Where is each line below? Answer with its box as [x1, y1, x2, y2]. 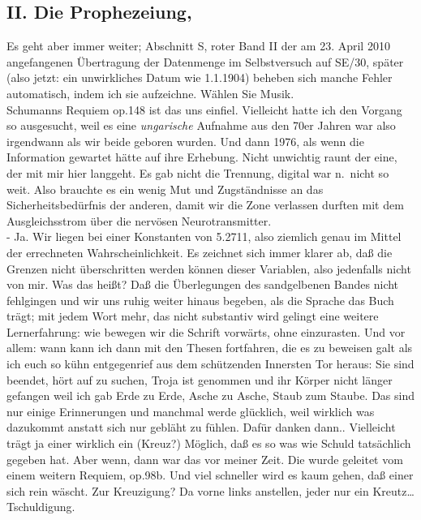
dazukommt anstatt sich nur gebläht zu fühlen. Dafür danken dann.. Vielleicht [6, 419, 396, 436]
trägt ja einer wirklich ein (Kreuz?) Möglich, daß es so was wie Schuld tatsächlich [6, 435, 411, 452]
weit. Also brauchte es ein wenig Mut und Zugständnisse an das [6, 180, 324, 197]
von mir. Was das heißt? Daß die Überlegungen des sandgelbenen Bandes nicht [6, 276, 399, 293]
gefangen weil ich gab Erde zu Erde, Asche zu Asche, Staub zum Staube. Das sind [6, 387, 415, 404]
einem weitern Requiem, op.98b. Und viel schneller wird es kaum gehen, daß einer [6, 466, 414, 483]
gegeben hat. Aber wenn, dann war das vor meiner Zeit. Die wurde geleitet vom [6, 450, 403, 467]
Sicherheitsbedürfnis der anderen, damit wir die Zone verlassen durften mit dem [6, 196, 404, 213]
